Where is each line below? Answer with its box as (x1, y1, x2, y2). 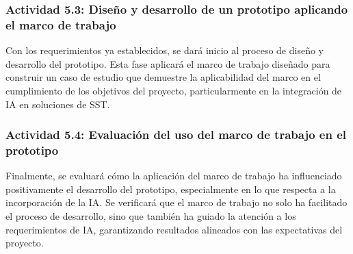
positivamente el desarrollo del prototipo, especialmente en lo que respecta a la (5, 181, 336, 196)
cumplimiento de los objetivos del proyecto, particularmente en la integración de (5, 83, 342, 97)
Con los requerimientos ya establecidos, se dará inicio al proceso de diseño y (5, 43, 324, 58)
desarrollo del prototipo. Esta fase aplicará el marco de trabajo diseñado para (5, 56, 330, 71)
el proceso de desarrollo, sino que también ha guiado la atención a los (5, 209, 296, 223)
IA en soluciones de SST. (5, 97, 110, 111)
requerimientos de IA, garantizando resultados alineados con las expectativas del (5, 222, 343, 236)
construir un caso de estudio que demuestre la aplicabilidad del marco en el (5, 70, 321, 84)
